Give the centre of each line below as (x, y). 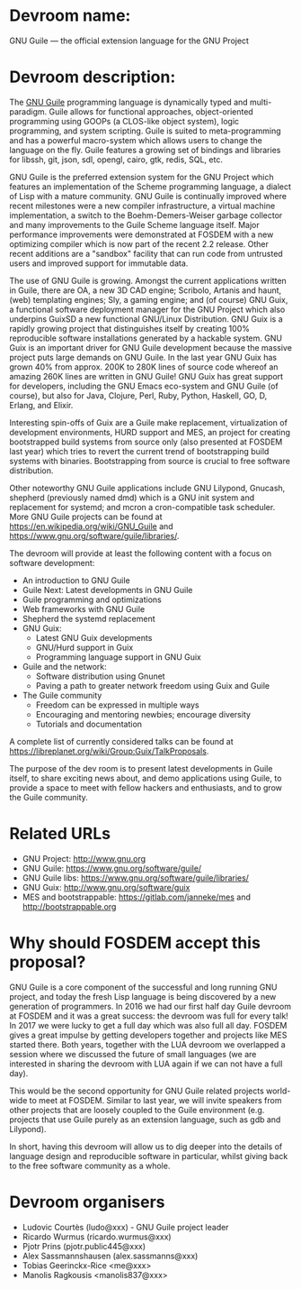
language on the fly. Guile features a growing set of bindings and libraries (145, 150)
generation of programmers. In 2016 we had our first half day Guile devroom (150, 1006)
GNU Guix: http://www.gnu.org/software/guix (106, 887)
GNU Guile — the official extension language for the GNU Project (129, 41)
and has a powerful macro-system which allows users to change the (136, 140)
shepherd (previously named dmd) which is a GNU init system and (132, 498)
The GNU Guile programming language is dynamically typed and (129, 102)
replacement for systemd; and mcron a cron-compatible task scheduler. (142, 507)
